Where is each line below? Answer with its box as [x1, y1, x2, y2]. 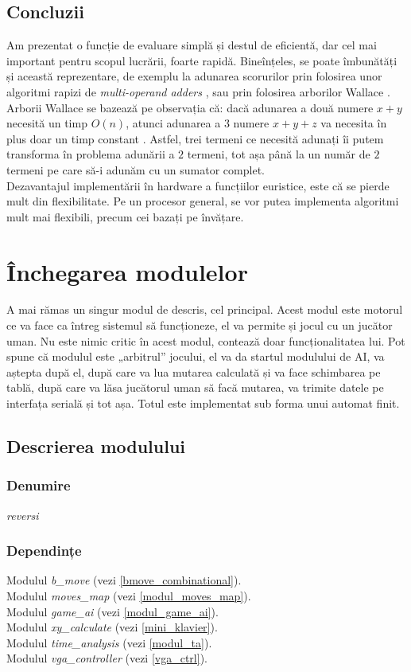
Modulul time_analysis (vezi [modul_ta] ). [6, 634, 212, 651]
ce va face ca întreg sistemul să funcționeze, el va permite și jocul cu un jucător [6, 317, 393, 334]
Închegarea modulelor [6, 255, 248, 287]
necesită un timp [6, 115, 87, 131]
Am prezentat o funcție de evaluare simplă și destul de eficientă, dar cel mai [6, 37, 377, 53]
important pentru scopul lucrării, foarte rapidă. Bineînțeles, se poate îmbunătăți [6, 52, 397, 68]
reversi [6, 506, 39, 523]
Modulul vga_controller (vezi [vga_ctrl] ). [6, 650, 207, 666]
